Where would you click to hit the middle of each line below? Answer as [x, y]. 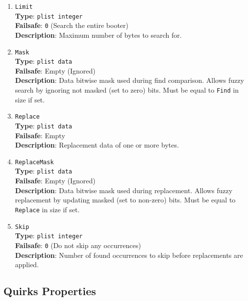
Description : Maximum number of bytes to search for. [98, 35]
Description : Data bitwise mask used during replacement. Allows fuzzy [124, 190]
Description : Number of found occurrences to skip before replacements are [129, 255]
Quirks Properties [50, 291]
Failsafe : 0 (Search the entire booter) [72, 25]
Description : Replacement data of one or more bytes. [97, 145]
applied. [27, 264]
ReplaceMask [34, 162]
